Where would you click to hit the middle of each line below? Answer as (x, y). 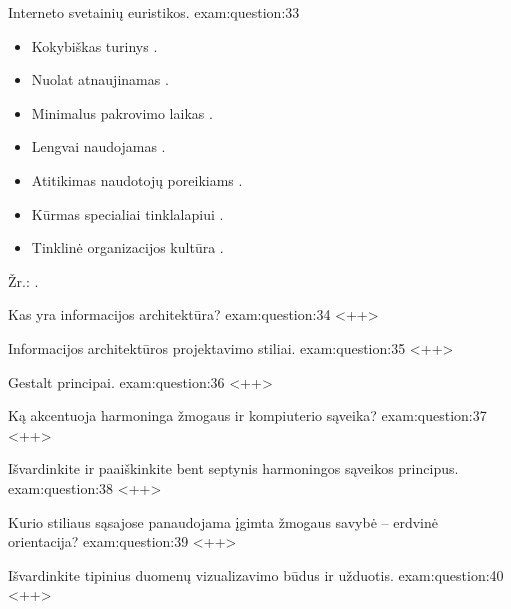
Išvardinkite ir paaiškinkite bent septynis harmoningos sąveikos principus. (233, 468)
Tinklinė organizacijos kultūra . (127, 247)
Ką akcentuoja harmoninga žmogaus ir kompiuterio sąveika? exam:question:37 (247, 415)
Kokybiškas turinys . (94, 45)
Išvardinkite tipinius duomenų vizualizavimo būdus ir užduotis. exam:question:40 (256, 574)
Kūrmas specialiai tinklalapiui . (127, 213)
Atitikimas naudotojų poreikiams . (137, 179)
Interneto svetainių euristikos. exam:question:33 (154, 12)
